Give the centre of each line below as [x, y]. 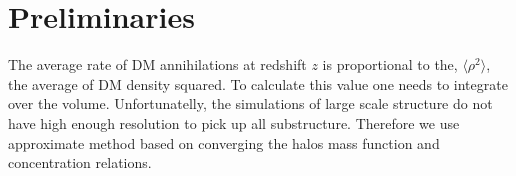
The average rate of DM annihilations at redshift [157, 64]
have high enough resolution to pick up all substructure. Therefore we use [234, 122]
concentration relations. [80, 162]
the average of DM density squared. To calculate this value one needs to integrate [258, 83]
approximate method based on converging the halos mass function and [224, 142]
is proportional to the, [390, 64]
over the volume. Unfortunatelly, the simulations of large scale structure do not [250, 103]
